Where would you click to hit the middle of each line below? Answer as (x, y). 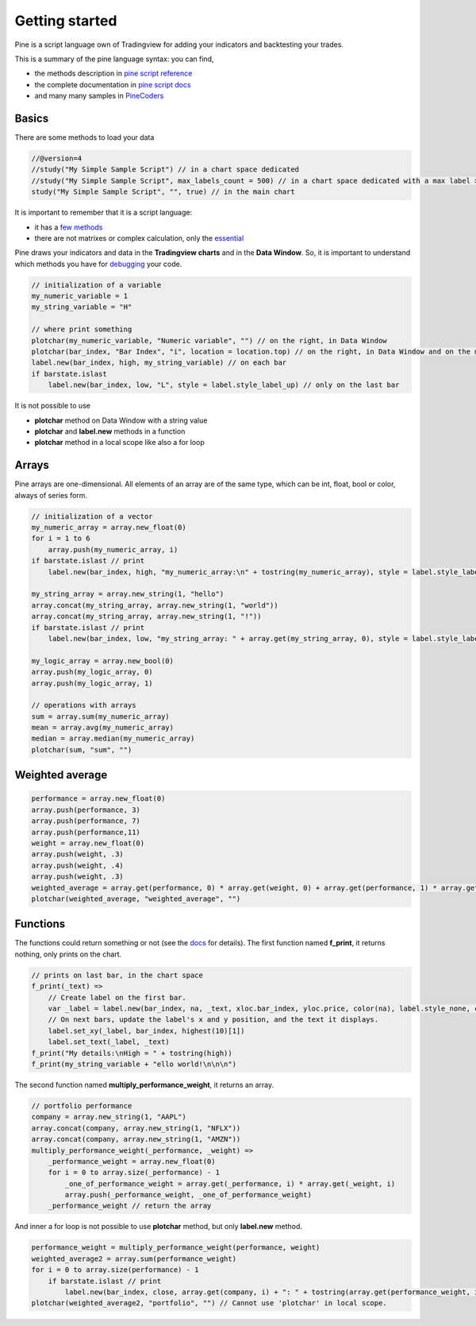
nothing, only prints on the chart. (68, 954)
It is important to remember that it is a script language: (104, 213)
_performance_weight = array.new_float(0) (132, 1161)
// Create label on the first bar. (117, 997)
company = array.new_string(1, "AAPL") (109, 1117)
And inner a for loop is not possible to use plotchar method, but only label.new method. (159, 1227)
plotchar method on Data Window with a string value (121, 420)
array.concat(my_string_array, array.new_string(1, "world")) (155, 605)
